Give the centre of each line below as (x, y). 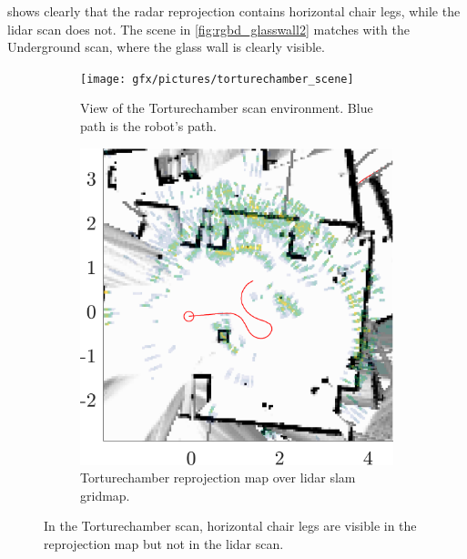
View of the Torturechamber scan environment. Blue (227, 108)
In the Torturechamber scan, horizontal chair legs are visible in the (230, 526)
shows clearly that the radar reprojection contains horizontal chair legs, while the (234, 11)
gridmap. (105, 495)
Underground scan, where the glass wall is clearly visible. (166, 47)
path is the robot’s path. (148, 126)
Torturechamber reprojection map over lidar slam (218, 478)
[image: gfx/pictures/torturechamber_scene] (217, 79)
